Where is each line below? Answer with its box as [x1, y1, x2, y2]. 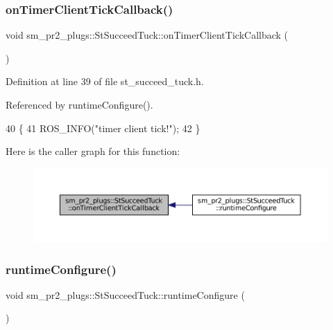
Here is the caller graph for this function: [6, 144, 180, 158]
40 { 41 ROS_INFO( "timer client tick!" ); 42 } [6, 120, 200, 135]
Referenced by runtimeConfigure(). [6, 98, 153, 111]
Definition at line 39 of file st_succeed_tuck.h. [6, 74, 204, 89]
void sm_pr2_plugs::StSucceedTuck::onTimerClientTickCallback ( [6, 28, 289, 42]
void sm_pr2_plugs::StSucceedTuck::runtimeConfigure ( [6, 287, 245, 302]
